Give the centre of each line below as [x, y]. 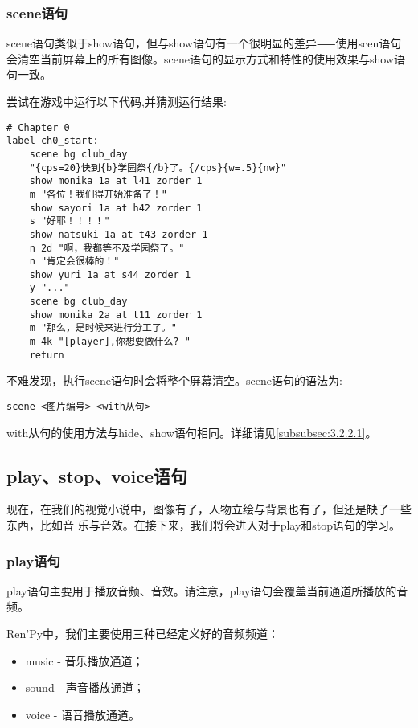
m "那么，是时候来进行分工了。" [103, 328]
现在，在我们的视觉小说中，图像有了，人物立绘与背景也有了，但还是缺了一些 [209, 509]
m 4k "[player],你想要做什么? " [110, 342]
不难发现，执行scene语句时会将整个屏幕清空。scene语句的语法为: [174, 380]
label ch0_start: [53, 141]
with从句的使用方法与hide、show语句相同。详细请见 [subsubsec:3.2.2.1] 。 [192, 432]
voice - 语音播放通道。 [83, 714]
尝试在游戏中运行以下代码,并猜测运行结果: [117, 101]
